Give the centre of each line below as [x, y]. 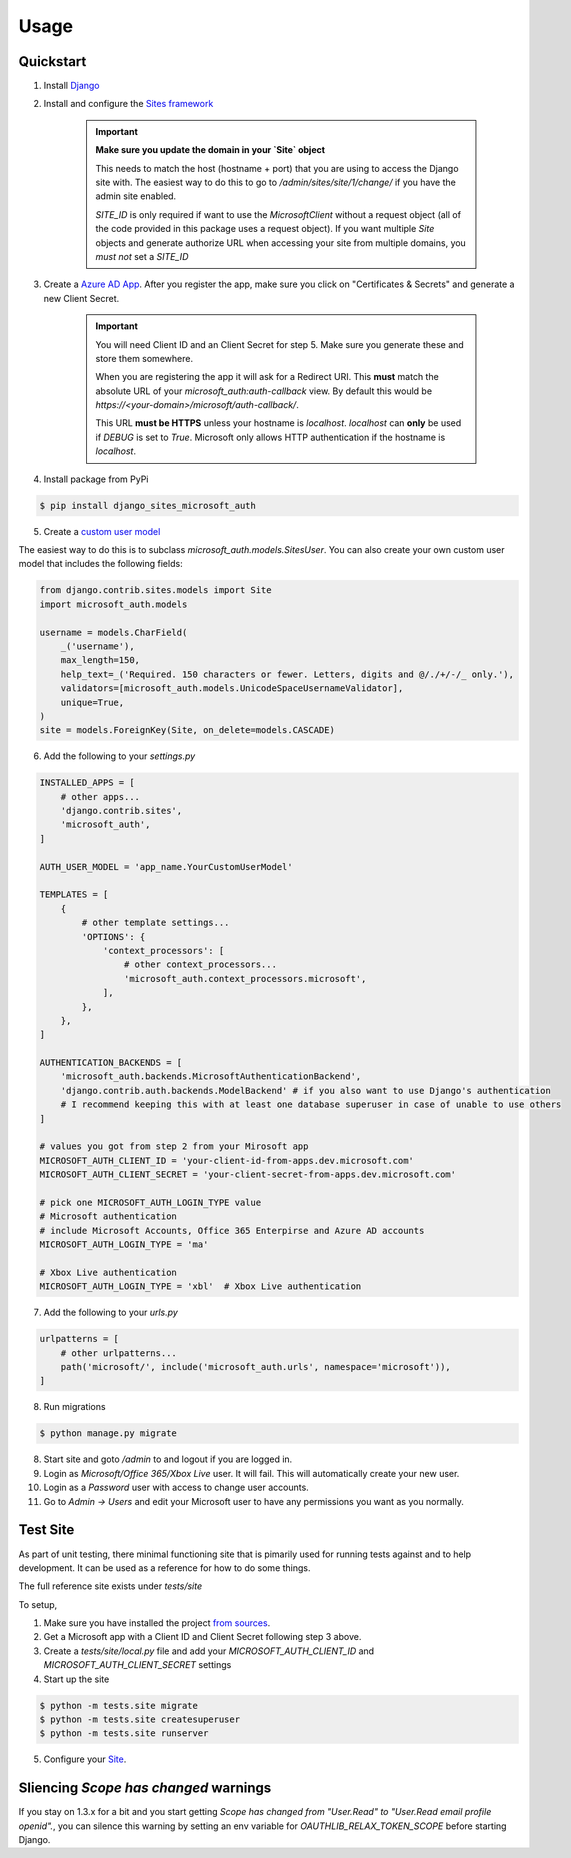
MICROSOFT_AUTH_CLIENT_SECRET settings [137, 1665]
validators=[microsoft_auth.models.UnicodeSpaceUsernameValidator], [232, 688]
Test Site [46, 1530]
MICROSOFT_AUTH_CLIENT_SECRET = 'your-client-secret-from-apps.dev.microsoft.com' [248, 1174]
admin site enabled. [136, 196]
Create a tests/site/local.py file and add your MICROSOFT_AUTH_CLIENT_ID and [209, 1651]
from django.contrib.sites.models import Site [155, 590]
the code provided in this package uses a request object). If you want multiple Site [265, 229]
